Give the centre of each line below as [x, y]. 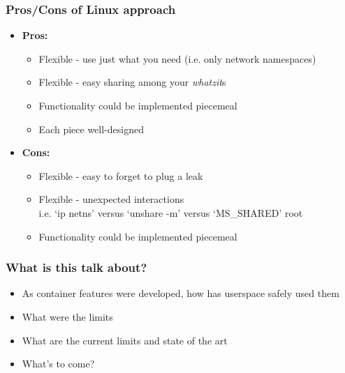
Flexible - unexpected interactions [111, 199]
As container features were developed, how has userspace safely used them [181, 293]
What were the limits [67, 316]
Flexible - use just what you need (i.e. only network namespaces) [177, 58]
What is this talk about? [76, 267]
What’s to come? [58, 364]
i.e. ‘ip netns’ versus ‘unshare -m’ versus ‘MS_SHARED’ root [171, 212]
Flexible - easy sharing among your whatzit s [132, 82]
